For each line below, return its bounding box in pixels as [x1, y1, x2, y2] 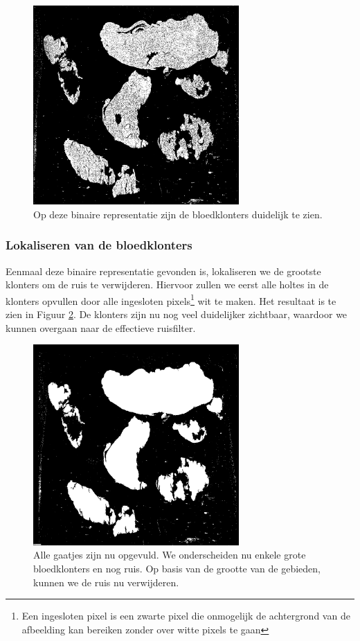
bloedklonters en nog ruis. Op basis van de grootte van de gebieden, [33, 561, 321, 575]
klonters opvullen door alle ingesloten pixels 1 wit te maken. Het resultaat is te [6, 291, 336, 308]
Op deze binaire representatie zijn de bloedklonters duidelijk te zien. [33, 207, 323, 221]
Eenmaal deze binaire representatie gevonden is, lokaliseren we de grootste [6, 263, 321, 278]
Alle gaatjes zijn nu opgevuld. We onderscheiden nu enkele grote [33, 547, 306, 562]
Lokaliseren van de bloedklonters [6, 236, 192, 254]
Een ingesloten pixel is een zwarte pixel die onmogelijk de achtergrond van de [21, 608, 350, 623]
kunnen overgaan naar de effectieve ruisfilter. [6, 320, 196, 335]
